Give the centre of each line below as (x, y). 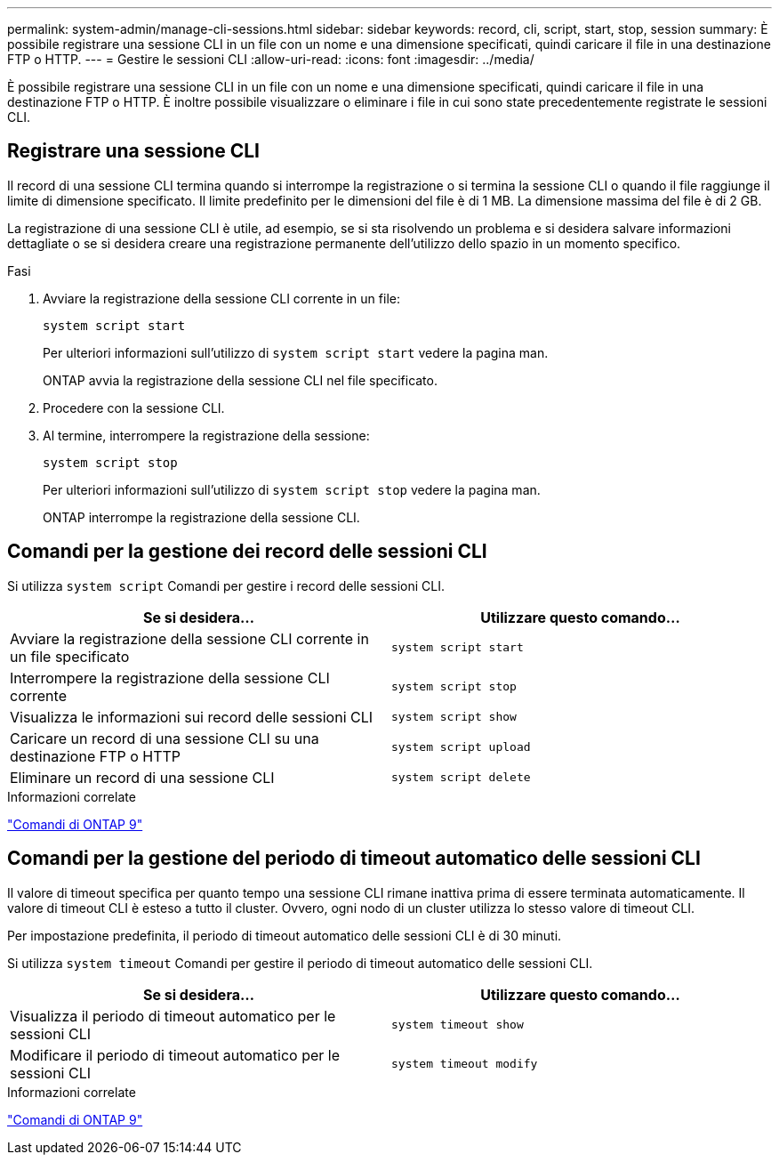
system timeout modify (465, 1064)
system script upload (461, 747)
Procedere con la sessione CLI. (134, 408)
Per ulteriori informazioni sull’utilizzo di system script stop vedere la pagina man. (292, 489)
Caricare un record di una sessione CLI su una (165, 738)
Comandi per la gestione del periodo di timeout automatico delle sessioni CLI (354, 859)
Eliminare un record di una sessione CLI (142, 777)
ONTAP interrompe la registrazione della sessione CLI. (201, 517)
